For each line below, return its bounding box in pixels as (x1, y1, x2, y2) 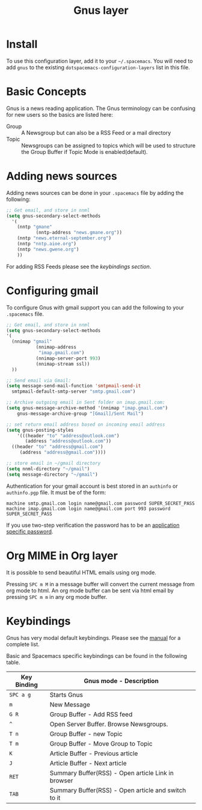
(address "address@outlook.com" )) (25, 438, 112, 444)
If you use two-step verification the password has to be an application (6, 521, 180, 529)
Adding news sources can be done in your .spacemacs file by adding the (6, 189, 184, 196)
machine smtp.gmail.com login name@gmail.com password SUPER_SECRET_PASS (6, 500, 195, 506)
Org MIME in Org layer (6, 548, 118, 562)
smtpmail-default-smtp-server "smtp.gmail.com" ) (11, 388, 136, 394)
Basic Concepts (6, 85, 87, 99)
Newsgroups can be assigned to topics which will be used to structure (21, 142, 196, 149)
